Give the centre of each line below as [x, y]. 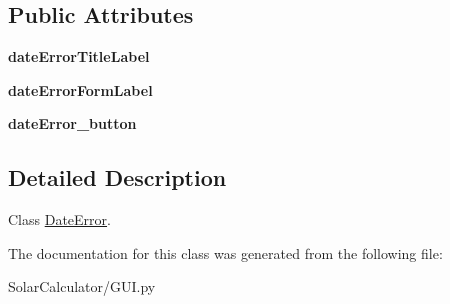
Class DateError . [59, 219]
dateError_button [72, 123]
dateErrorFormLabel [80, 89]
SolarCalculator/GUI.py [82, 286]
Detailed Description [117, 177]
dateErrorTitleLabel [79, 56]
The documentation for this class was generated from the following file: [225, 252]
